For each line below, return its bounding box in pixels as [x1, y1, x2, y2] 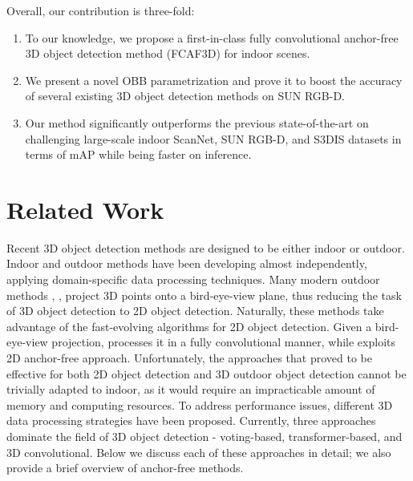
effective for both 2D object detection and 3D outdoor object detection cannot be [6, 365, 407, 382]
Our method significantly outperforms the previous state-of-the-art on [25, 114, 369, 131]
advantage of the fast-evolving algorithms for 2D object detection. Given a [6, 317, 372, 334]
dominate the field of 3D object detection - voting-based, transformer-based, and [6, 428, 403, 444]
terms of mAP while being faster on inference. [25, 146, 252, 163]
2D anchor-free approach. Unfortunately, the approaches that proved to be [6, 350, 372, 366]
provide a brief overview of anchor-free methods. [6, 459, 244, 476]
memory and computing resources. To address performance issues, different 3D [6, 396, 393, 413]
